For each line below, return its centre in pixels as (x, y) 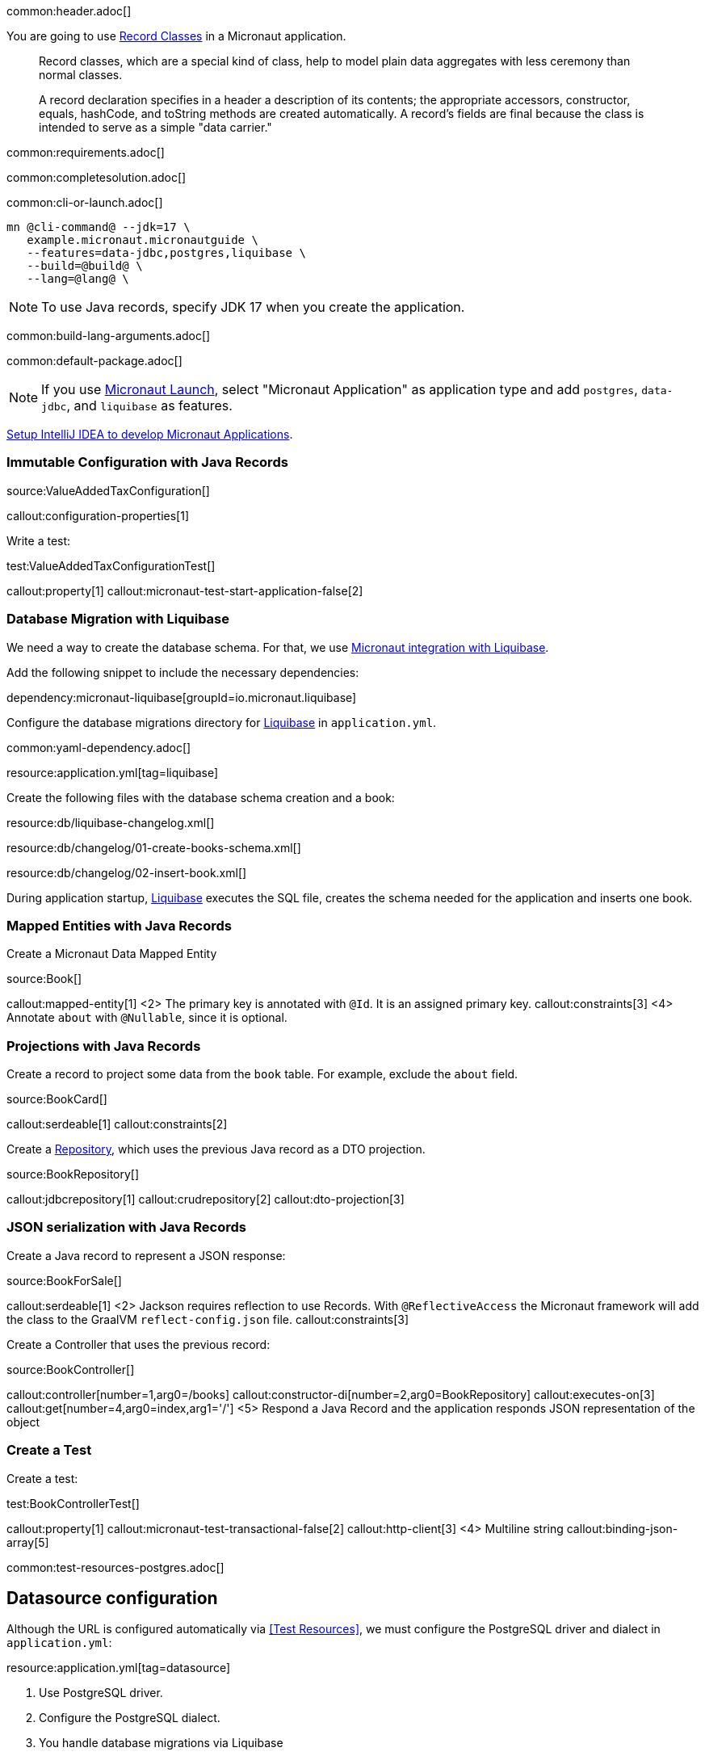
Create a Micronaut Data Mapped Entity (112, 954)
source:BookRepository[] (73, 1174)
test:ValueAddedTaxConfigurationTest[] (111, 565)
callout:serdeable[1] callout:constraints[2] (117, 1124)
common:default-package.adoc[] (94, 361)
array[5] (28, 1542)
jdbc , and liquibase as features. (137, 405)
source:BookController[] (71, 1369)
